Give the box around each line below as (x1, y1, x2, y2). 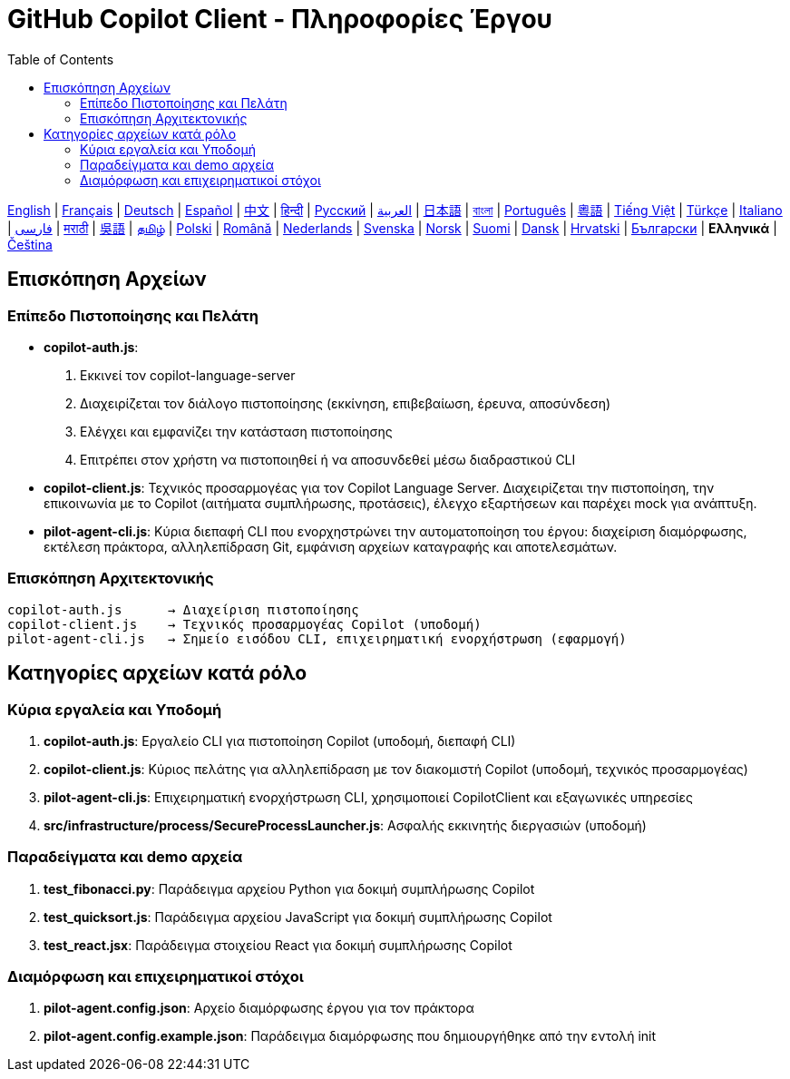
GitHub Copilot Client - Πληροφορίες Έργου (7, 4, 553, 34)
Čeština (7, 236, 53, 252)
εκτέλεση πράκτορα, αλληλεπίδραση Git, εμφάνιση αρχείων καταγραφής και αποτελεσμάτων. (44, 538, 618, 554)
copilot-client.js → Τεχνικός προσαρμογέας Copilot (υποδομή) (7, 616, 482, 632)
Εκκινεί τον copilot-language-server (80, 367, 296, 383)
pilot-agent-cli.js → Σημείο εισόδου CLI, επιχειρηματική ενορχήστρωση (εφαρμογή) (7, 631, 627, 646)
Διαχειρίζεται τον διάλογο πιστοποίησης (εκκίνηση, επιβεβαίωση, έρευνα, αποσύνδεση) (80, 395, 611, 411)
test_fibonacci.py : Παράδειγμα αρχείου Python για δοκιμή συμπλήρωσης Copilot (44, 880, 535, 897)
